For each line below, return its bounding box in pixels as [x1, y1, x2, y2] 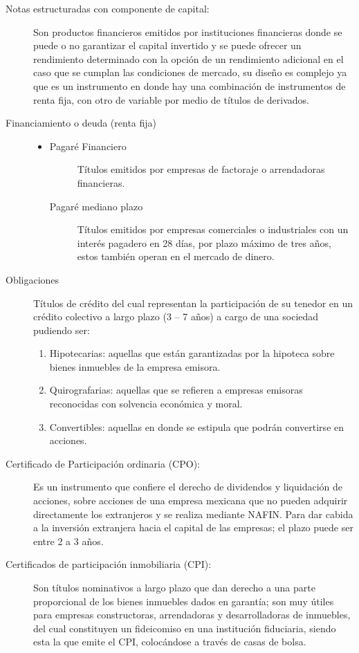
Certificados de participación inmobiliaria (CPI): [6, 557, 212, 571]
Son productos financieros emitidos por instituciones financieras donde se [33, 24, 342, 39]
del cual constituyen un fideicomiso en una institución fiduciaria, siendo [33, 620, 336, 635]
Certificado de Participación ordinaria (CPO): [6, 456, 200, 470]
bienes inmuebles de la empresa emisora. [49, 359, 221, 374]
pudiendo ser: [33, 322, 90, 337]
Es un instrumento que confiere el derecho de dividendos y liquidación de [33, 479, 343, 494]
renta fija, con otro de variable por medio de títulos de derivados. [33, 92, 309, 107]
